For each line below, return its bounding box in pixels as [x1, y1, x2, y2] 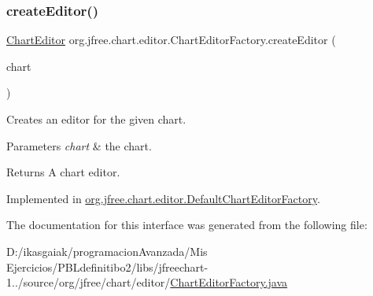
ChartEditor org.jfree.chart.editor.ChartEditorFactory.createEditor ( [6, 31, 336, 48]
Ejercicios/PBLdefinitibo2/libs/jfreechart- [6, 258, 209, 275]
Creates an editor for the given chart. [6, 111, 186, 127]
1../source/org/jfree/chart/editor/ [6, 274, 171, 290]
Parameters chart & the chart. [6, 137, 152, 154]
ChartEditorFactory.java [170, 274, 288, 290]
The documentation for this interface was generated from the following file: [6, 216, 367, 233]
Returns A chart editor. [6, 164, 120, 180]
